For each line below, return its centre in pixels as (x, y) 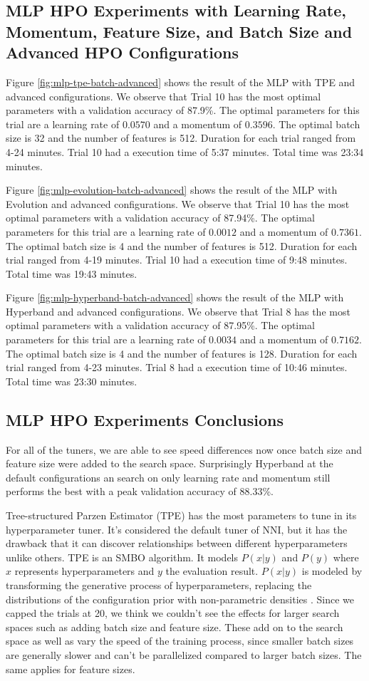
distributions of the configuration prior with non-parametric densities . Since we (180, 599)
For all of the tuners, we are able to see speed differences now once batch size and (184, 449)
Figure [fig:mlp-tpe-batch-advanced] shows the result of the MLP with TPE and (181, 82)
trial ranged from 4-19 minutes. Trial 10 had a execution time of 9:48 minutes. (177, 260)
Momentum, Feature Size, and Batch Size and (179, 31)
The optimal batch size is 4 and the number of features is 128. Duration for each (182, 353)
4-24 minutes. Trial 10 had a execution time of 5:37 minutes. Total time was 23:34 (185, 151)
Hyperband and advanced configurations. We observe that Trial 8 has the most (178, 311)
